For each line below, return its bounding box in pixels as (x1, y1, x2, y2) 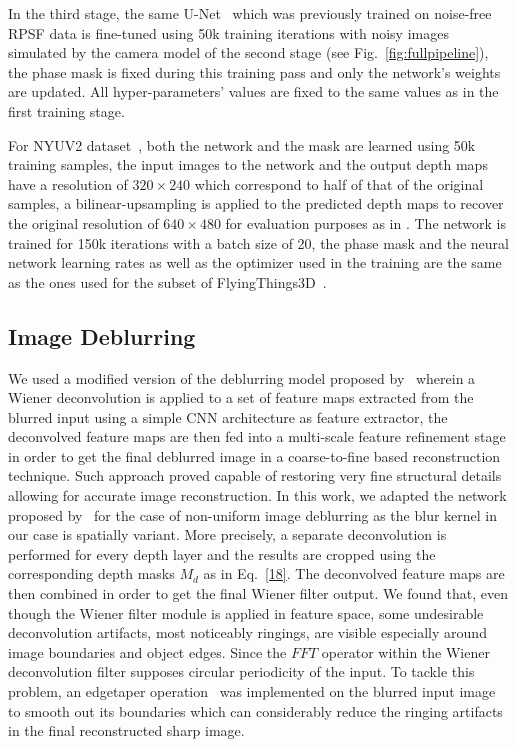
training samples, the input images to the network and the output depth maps (8, 154, 488, 175)
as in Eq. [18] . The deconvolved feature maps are (203, 563, 505, 584)
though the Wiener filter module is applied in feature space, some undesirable (8, 602, 484, 623)
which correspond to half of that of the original (194, 173, 484, 194)
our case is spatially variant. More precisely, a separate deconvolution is (8, 524, 447, 545)
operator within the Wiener (321, 641, 490, 662)
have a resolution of (8, 173, 128, 194)
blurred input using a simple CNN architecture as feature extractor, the (8, 406, 448, 427)
